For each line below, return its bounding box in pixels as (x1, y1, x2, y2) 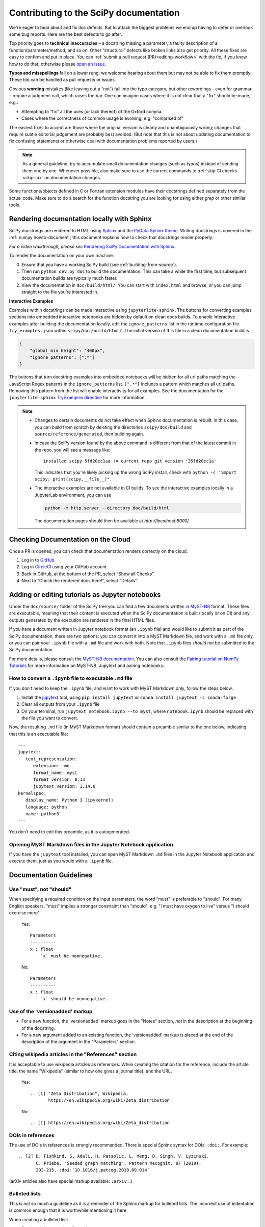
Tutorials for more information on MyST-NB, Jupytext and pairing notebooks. (9, 663, 164, 668)
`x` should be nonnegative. (40, 996, 108, 1002)
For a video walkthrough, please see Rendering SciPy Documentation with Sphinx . (9, 243, 177, 249)
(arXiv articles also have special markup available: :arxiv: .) (9, 1178, 132, 1184)
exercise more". (9, 910, 41, 916)
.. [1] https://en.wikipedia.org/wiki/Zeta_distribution (30, 1120, 170, 1125)
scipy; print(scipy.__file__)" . (34, 476, 111, 482)
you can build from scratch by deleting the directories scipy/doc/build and (34, 424, 192, 430)
